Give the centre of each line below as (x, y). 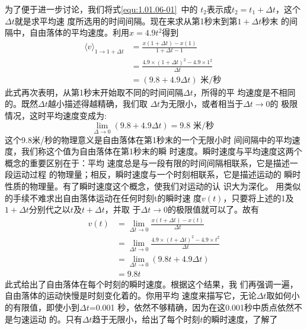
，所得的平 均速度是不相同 (244, 92)
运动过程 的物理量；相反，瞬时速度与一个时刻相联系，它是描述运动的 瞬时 (157, 174)
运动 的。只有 (56, 319)
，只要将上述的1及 (258, 197)
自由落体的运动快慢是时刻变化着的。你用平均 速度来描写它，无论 (131, 295)
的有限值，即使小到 (42, 307)
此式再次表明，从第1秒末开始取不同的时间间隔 (94, 92)
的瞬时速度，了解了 (240, 319)
